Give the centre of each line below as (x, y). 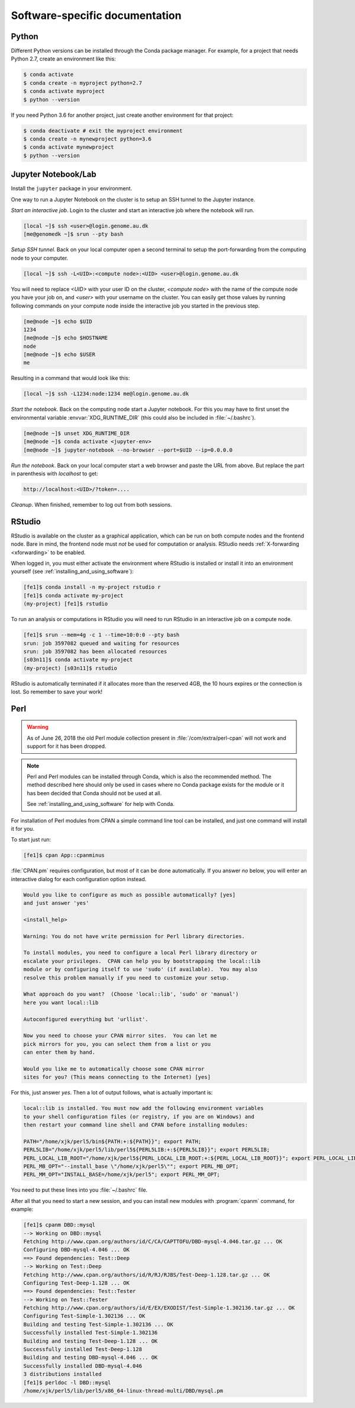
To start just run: (31, 840)
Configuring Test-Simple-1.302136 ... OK (84, 1316)
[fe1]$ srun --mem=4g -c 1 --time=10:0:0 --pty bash (101, 635)
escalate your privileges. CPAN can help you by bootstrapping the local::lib (142, 961)
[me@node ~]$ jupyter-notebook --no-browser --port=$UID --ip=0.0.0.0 (128, 450)
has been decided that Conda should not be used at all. (94, 793)
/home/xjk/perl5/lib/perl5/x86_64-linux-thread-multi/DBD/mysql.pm (123, 1391)
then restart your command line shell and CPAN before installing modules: (136, 1125)
